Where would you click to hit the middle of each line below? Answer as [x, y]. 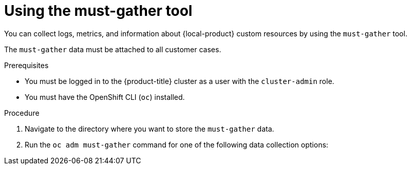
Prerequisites [26, 65]
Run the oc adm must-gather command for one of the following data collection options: [176, 144]
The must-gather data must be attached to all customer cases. [113, 49]
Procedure [22, 113]
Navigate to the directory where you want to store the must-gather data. [150, 129]
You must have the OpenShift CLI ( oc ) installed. [105, 97]
